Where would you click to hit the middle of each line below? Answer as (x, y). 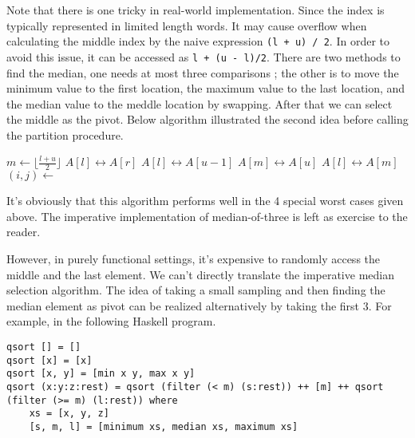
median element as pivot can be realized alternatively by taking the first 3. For (199, 305)
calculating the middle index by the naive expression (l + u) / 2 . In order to (198, 41)
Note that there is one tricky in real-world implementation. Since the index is (196, 10)
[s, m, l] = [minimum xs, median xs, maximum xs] (164, 426)
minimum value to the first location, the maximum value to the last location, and (206, 88)
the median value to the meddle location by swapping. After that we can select (200, 103)
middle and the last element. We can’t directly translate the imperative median (200, 274)
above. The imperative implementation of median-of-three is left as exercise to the (207, 216)
